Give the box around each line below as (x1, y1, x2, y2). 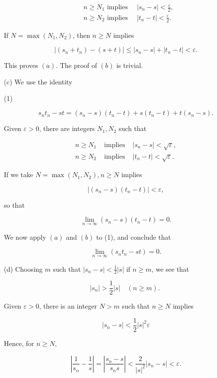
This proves (4, 60, 38, 70)
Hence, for (4, 338, 34, 348)
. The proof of (56, 60, 97, 70)
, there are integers (39, 123, 95, 133)
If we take (4, 169, 33, 180)
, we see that (151, 263, 189, 274)
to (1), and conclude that (96, 231, 171, 242)
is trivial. (116, 60, 143, 70)
